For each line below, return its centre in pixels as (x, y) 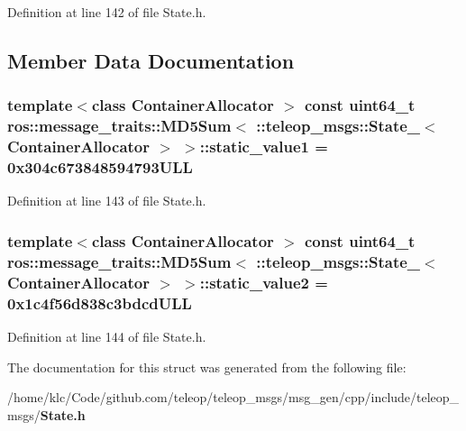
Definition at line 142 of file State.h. (107, 12)
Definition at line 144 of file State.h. (107, 336)
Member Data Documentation (151, 60)
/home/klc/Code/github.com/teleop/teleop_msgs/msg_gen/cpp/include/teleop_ (233, 397)
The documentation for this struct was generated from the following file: (207, 367)
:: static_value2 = (264, 282)
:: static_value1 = (264, 147)
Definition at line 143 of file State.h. (107, 201)
